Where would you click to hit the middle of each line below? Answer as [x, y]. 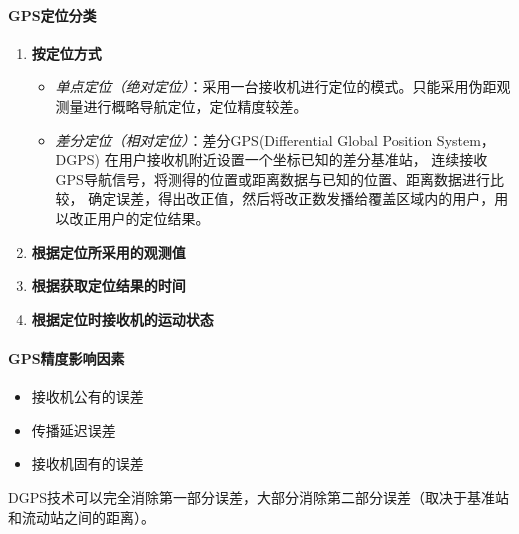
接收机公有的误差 [87, 396]
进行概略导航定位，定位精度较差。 [195, 105]
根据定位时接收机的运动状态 [122, 318]
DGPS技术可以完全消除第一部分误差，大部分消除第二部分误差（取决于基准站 [259, 496]
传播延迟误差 [73, 429]
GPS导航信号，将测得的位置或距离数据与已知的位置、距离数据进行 [272, 178]
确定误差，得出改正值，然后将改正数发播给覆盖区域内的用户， [291, 198]
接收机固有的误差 [87, 463]
